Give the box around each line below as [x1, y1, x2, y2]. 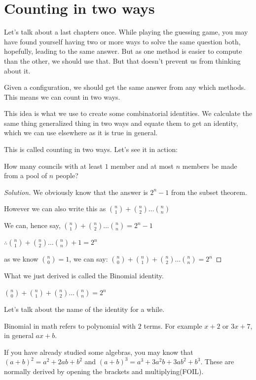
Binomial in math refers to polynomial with [4, 320, 136, 331]
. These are [200, 356, 234, 367]
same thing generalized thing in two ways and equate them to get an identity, [4, 117, 238, 128]
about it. [4, 65, 31, 76]
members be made [182, 160, 237, 171]
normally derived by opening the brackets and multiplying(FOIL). [4, 366, 204, 376]
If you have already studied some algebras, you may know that [4, 346, 193, 357]
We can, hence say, [4, 220, 61, 230]
